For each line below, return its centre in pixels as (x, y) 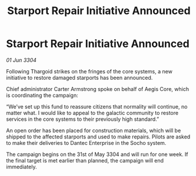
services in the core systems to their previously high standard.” (83, 119)
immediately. (21, 167)
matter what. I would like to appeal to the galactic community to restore (92, 113)
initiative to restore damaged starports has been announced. (79, 77)
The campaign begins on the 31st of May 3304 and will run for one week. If (97, 154)
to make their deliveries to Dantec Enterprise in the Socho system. (86, 143)
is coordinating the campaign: (42, 95)
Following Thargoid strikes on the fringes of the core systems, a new (89, 71)
